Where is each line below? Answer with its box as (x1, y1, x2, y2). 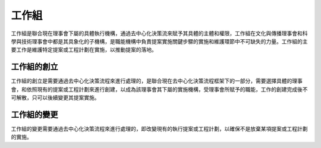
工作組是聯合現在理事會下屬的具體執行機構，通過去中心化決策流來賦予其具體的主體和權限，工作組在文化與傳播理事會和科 (11, 30, 308, 37)
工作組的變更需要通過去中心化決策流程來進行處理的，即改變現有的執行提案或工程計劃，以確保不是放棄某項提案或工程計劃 (11, 125, 308, 132)
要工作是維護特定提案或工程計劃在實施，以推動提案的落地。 (11, 46, 157, 53)
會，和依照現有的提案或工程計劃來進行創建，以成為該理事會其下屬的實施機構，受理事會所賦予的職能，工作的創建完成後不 (11, 86, 308, 93)
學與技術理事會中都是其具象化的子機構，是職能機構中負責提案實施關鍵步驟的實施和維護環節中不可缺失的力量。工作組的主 (11, 37, 308, 45)
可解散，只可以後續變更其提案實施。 (11, 94, 100, 101)
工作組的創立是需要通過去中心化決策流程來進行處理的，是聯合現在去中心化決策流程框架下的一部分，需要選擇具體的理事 (11, 77, 303, 84)
